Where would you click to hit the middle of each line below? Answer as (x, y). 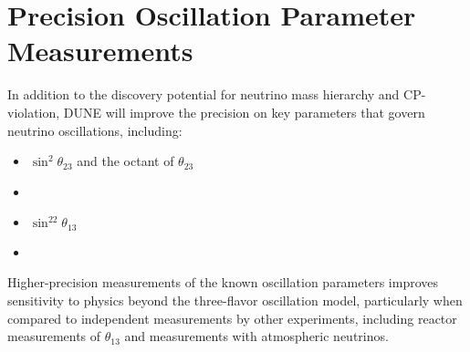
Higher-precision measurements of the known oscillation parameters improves (223, 282)
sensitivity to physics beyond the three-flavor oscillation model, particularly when (235, 300)
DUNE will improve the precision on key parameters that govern (244, 112)
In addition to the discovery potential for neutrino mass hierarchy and (204, 94)
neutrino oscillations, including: (95, 130)
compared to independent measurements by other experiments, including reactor (232, 318)
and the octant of (125, 161)
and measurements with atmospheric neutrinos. (256, 336)
